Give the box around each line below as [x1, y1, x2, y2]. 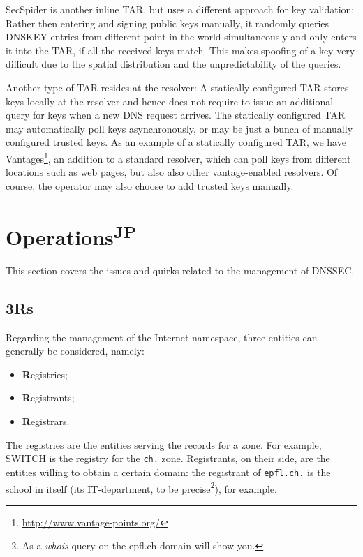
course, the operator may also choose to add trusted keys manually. [6, 178, 294, 193]
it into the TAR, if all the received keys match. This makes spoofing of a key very [6, 43, 355, 57]
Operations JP [6, 219, 137, 251]
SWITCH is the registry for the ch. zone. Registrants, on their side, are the [6, 451, 330, 466]
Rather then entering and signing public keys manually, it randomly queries [6, 15, 329, 30]
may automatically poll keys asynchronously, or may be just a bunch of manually [6, 121, 353, 135]
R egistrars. [22, 414, 70, 428]
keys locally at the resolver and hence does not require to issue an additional [6, 94, 334, 108]
